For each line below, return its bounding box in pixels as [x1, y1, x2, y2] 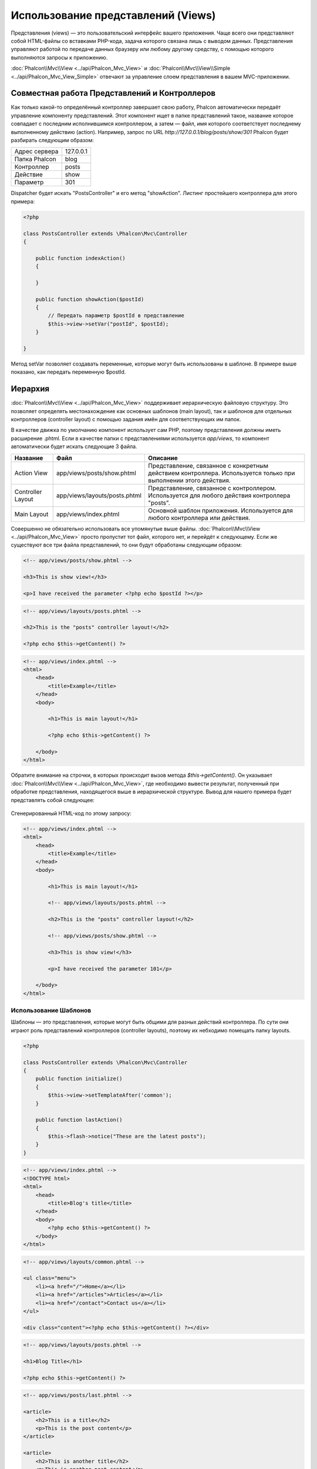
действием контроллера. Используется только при [147, 469, 295, 477]
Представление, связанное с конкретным [147, 461, 269, 469]
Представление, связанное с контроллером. [147, 484, 277, 492]
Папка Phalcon [14, 155, 56, 163]
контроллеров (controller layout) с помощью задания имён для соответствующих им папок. [11, 416, 241, 423]
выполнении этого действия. [147, 476, 231, 484]
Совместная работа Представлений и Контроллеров [11, 88, 216, 98]
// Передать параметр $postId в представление [48, 312, 184, 319]
